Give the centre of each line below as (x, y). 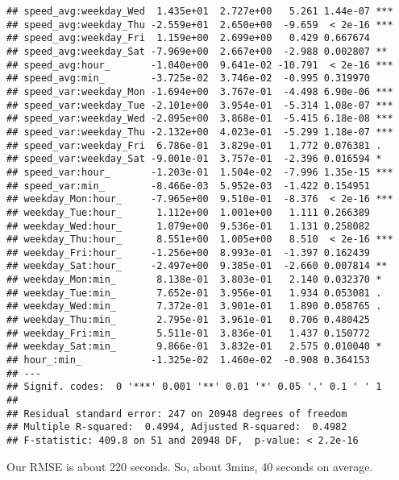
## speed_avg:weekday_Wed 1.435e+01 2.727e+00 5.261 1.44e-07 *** (200, 11)
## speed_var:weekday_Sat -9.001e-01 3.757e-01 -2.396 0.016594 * (194, 159)
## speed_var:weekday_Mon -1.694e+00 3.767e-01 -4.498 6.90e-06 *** (200, 91)
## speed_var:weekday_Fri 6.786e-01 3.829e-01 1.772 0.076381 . (194, 145)
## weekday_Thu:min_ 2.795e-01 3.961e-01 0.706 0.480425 (189, 320)
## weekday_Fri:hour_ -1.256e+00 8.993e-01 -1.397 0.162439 (189, 252)
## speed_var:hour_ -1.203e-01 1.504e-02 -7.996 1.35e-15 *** (200, 172)
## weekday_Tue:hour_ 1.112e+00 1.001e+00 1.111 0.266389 (189, 212)
